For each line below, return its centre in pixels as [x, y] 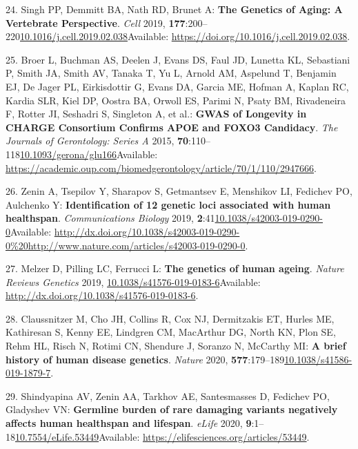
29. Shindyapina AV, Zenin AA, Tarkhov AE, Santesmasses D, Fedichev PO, [168, 395]
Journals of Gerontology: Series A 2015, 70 [97, 141]
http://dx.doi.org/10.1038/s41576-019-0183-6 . [102, 295]
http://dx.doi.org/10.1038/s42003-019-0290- [147, 231]
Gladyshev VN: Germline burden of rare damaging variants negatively [172, 409]
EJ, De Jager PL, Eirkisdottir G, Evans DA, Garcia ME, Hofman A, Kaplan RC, [177, 86]
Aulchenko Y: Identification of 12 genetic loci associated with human [168, 204]
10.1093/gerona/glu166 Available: [89, 154]
